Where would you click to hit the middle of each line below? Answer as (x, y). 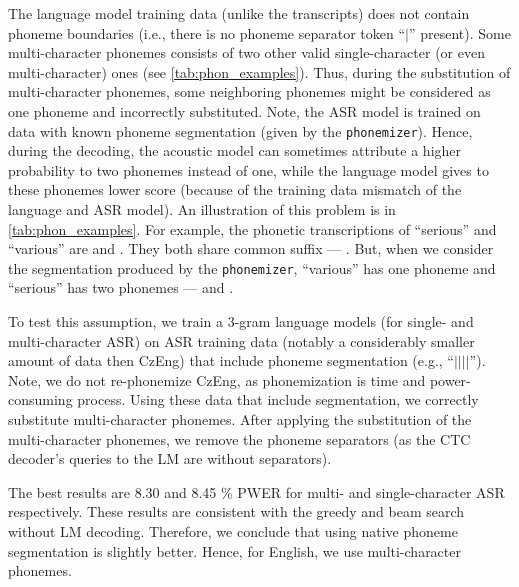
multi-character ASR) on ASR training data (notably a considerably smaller (241, 340)
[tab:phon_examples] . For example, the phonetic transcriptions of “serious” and (252, 228)
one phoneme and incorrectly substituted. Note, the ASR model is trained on (244, 110)
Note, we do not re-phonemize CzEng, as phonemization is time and (217, 379)
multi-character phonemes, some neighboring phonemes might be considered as (249, 91)
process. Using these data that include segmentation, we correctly (278, 399)
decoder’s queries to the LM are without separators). (170, 458)
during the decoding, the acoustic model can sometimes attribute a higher (235, 150)
